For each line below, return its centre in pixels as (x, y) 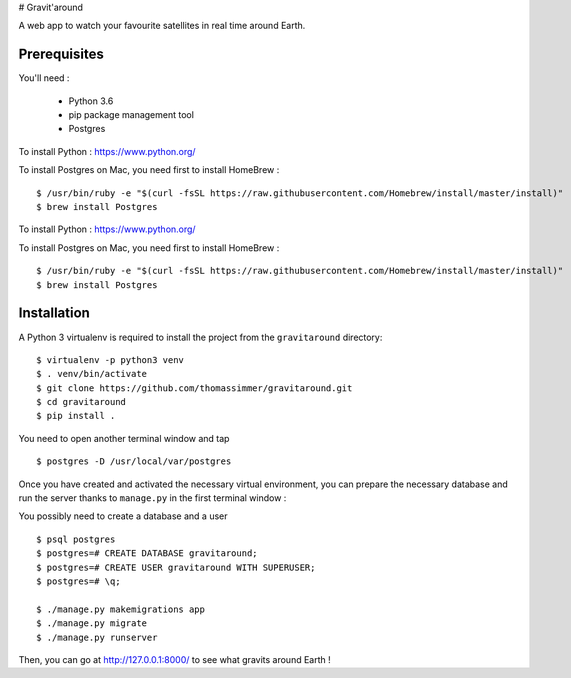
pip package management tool (131, 115)
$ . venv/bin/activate (92, 374)
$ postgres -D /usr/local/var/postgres (134, 461)
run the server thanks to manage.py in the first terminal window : (152, 498)
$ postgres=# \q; (78, 581)
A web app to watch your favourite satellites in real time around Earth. (162, 26)
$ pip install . (76, 416)
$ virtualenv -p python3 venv (110, 359)
